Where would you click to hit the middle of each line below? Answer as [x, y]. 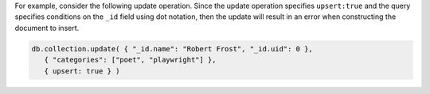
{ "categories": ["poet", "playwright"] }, [130, 60]
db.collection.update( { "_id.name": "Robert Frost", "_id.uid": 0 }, [172, 49]
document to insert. [47, 28]
